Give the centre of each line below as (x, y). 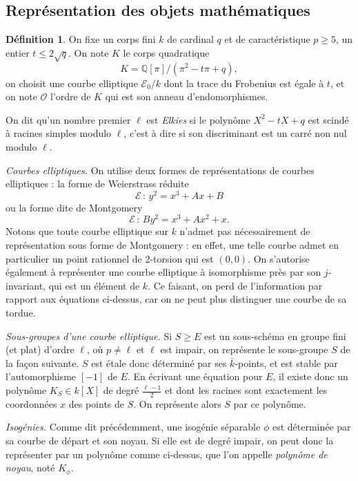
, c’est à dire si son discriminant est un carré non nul (235, 133)
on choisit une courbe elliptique (72, 83)
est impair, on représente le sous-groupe (244, 349)
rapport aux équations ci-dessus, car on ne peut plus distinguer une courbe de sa (176, 299)
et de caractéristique (267, 39)
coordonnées (31, 403)
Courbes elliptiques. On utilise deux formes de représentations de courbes (160, 170)
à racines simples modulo (59, 133)
